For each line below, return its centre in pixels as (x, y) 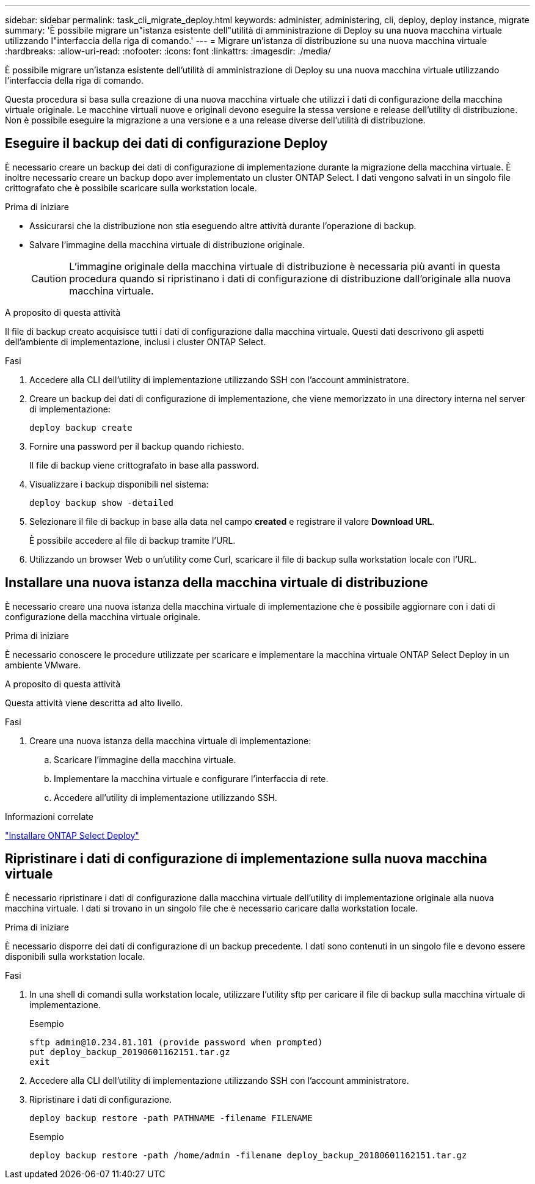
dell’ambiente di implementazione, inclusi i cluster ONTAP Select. (136, 342)
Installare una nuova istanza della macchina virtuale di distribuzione (217, 583)
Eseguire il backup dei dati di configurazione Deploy (166, 144)
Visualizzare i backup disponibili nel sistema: (119, 484)
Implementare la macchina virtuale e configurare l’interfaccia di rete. (191, 778)
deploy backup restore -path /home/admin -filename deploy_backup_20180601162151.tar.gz (248, 1155)
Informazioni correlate (49, 816)
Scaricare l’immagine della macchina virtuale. (145, 759)
